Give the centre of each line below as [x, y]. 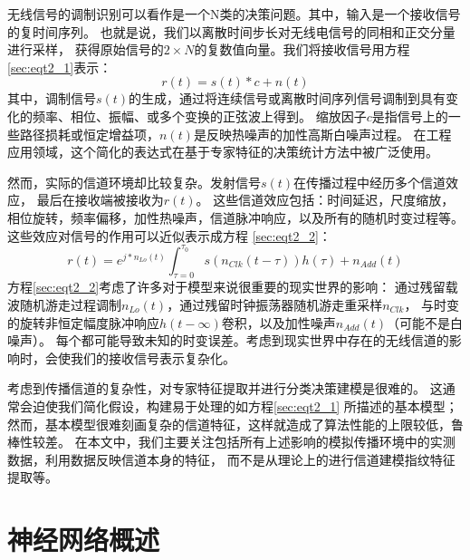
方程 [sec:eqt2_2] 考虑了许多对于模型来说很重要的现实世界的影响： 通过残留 [226, 287]
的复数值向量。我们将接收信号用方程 [302, 49]
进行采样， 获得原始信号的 [86, 49]
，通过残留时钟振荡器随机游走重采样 [275, 305]
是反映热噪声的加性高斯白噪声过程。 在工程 [322, 134]
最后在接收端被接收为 [100, 200]
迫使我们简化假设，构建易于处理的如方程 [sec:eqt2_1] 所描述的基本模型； [245, 406]
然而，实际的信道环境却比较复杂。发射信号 [134, 182]
